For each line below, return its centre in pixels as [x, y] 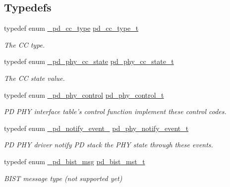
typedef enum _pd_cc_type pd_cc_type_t [71, 28]
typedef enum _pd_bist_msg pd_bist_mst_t [75, 161]
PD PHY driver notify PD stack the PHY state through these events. [109, 145]
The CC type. [25, 44]
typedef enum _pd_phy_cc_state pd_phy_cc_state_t [89, 61]
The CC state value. [34, 78]
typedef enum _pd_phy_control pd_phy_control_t [84, 94]
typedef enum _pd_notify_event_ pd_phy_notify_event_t [96, 128]
